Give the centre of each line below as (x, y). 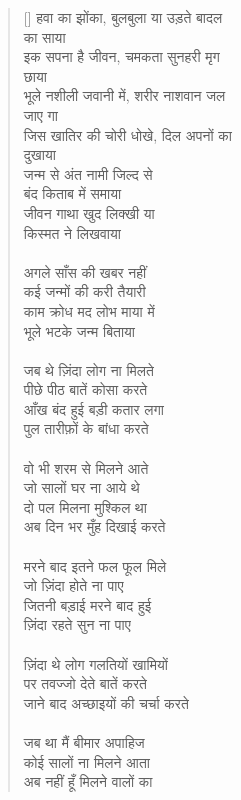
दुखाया (39, 154)
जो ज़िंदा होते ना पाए (73, 585)
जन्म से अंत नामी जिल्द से (88, 173)
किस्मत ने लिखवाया (72, 232)
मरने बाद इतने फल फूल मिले (95, 565)
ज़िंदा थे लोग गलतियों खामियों (95, 663)
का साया (44, 36)
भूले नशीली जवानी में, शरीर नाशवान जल (124, 95)
